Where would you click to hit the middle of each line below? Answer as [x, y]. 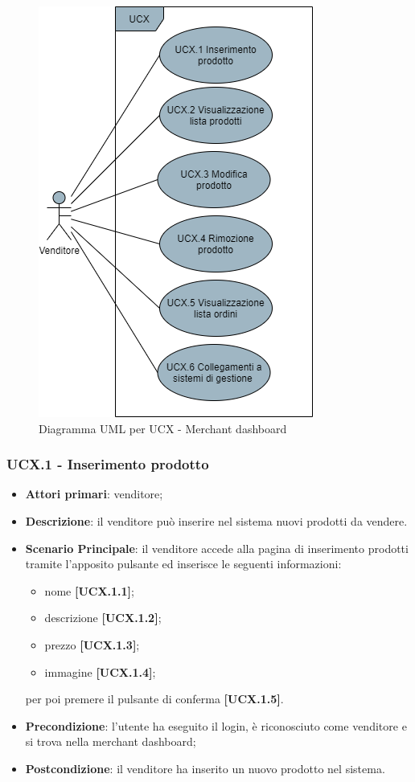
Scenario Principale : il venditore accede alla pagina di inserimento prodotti [217, 548]
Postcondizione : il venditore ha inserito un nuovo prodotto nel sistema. [205, 768]
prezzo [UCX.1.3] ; [92, 644]
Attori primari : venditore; [94, 494]
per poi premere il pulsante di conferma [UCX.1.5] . [154, 699]
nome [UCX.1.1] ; [89, 590]
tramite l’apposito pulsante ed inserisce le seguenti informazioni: [183, 564]
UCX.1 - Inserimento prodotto [108, 464]
